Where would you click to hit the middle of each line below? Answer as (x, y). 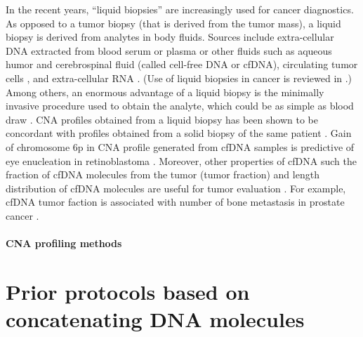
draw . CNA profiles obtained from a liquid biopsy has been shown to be (162, 119)
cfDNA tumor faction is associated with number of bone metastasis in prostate (175, 202)
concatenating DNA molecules (155, 319)
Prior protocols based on (128, 291)
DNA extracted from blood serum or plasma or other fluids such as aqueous (169, 50)
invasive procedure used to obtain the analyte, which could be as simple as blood (180, 106)
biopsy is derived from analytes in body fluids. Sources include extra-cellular (170, 37)
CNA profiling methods (64, 243)
